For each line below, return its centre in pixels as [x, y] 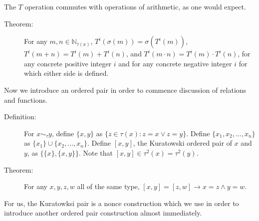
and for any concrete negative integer [175, 63]
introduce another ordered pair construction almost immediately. [103, 213]
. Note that [96, 152]
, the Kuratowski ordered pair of [182, 143]
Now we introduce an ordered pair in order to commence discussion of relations [125, 90]
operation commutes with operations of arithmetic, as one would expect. [135, 6]
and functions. [26, 100]
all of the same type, [108, 186]
